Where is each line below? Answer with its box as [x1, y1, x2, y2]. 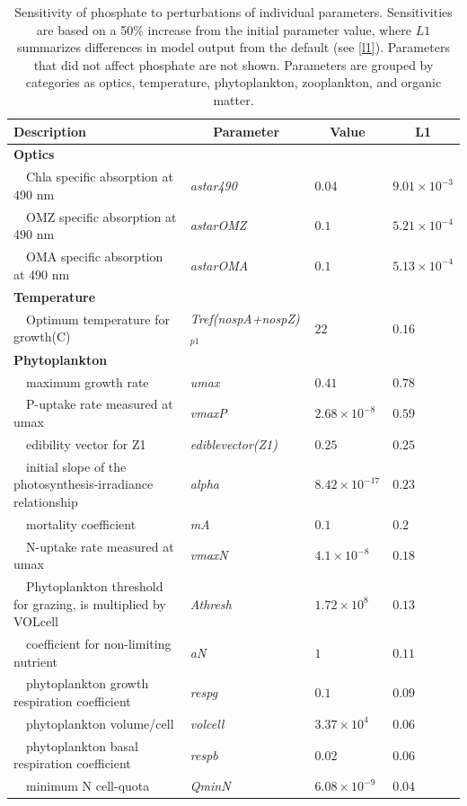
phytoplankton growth [25, 674, 149, 693]
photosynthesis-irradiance [13, 474, 154, 493]
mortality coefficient [25, 514, 137, 533]
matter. [213, 90, 254, 109]
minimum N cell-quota [25, 776, 150, 795]
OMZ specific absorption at [25, 207, 177, 226]
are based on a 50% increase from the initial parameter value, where [36, 20, 412, 39]
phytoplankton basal [25, 736, 138, 755]
